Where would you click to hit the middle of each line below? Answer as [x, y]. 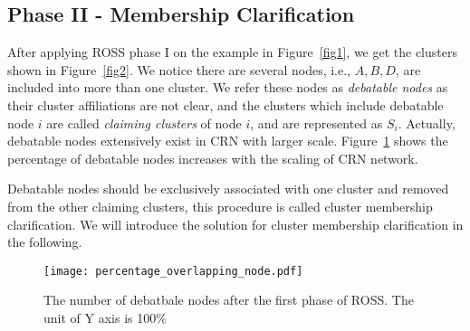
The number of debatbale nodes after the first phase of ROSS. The [229, 300]
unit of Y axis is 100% [105, 317]
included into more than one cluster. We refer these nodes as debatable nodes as [228, 87]
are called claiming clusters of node [144, 123]
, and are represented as [317, 123]
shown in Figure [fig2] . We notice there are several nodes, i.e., [179, 69]
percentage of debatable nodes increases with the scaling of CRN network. [213, 158]
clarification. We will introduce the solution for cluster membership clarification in [235, 224]
